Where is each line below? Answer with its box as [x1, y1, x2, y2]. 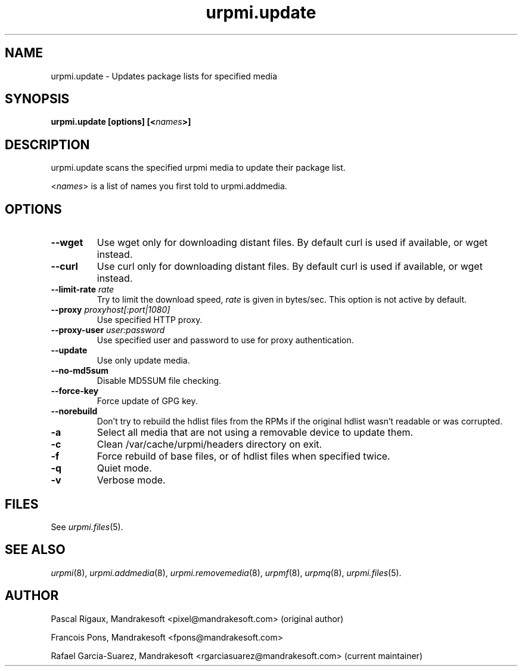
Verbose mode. [97, 474, 166, 487]
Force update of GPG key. [97, 396, 198, 407]
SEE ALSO [5, 542, 66, 558]
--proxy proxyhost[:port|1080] [51, 304, 170, 315]
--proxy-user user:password [51, 325, 165, 335]
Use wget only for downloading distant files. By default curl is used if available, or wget [97, 236, 488, 249]
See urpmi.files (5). [51, 521, 123, 532]
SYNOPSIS [5, 91, 70, 107]
